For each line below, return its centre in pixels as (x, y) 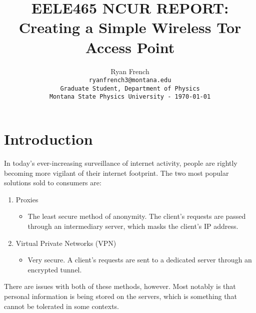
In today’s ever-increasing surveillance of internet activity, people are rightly (121, 163)
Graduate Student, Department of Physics (130, 88)
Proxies (27, 199)
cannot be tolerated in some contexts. (62, 306)
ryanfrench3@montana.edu (130, 80)
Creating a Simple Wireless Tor (130, 27)
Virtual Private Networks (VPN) (66, 243)
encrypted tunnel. (55, 269)
